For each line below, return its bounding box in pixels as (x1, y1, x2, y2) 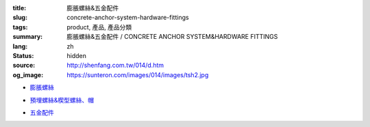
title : (12, 4, 27, 12)
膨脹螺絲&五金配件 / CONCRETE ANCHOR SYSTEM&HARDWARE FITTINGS (66, 33, 278, 41)
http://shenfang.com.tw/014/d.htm (66, 61, 164, 70)
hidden (66, 51, 87, 59)
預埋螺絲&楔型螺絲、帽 (29, 96, 95, 104)
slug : (12, 14, 27, 22)
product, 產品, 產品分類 (66, 23, 132, 31)
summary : (12, 33, 43, 41)
